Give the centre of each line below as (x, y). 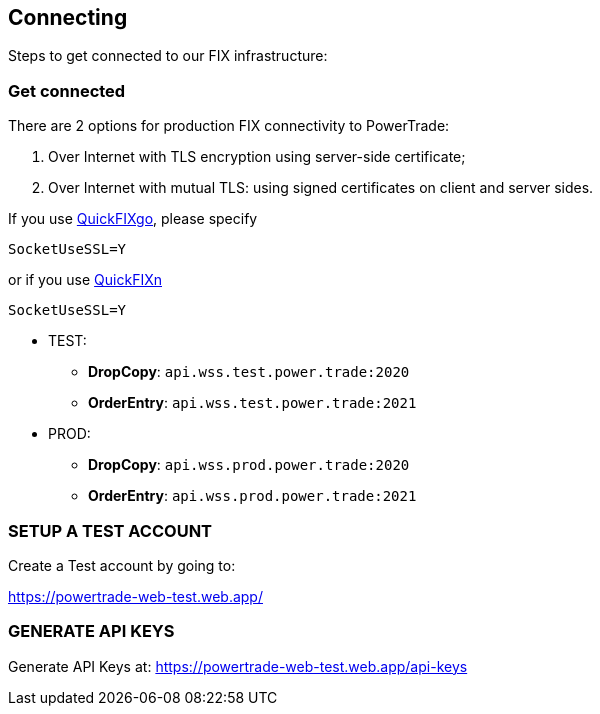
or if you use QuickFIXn (85, 280)
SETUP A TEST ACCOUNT (110, 530)
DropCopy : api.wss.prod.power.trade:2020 (249, 465)
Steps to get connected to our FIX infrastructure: (168, 56)
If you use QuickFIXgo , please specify (133, 219)
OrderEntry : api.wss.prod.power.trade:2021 (252, 496)
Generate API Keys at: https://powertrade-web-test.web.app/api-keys (238, 666)
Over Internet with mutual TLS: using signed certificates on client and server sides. (321, 188)
